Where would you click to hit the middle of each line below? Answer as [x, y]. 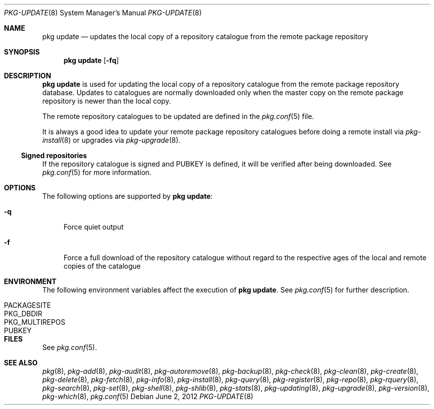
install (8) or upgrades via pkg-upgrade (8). [111, 140]
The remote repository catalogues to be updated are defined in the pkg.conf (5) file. [178, 116]
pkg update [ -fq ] [91, 60]
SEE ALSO [21, 363]
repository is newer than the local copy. [107, 101]
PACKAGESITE [27, 305]
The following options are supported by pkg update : [128, 196]
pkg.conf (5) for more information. [97, 172]
